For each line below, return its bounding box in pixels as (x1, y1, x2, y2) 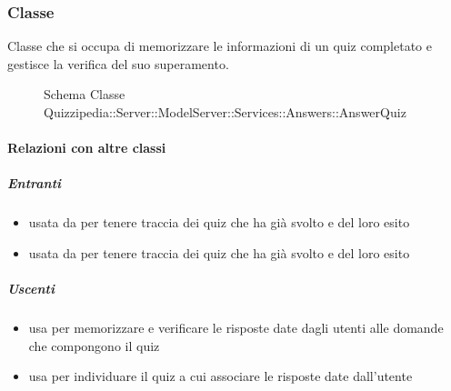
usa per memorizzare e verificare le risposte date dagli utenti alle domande (28, 318, 444, 337)
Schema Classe (44, 85, 125, 104)
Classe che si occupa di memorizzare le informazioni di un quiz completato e (7, 36, 432, 55)
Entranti (7, 174, 62, 193)
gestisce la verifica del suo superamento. (7, 54, 229, 73)
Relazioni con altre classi (7, 138, 166, 157)
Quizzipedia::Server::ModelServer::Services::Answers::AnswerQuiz (44, 103, 406, 121)
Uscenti (7, 279, 55, 298)
